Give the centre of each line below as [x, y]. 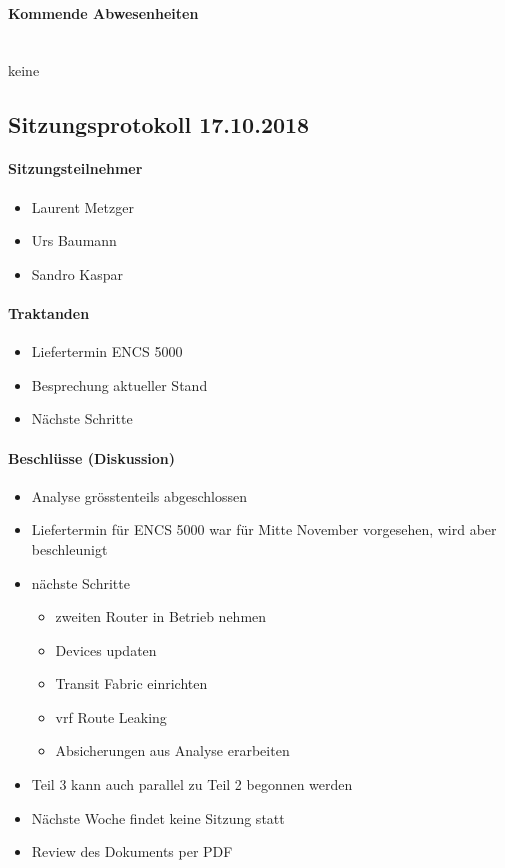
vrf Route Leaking [111, 716]
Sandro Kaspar [77, 273]
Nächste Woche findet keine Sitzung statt [158, 817]
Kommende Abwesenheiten [103, 12]
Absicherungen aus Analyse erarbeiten [172, 750]
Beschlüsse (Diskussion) [92, 457]
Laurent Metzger [82, 206]
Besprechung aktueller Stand [119, 384]
